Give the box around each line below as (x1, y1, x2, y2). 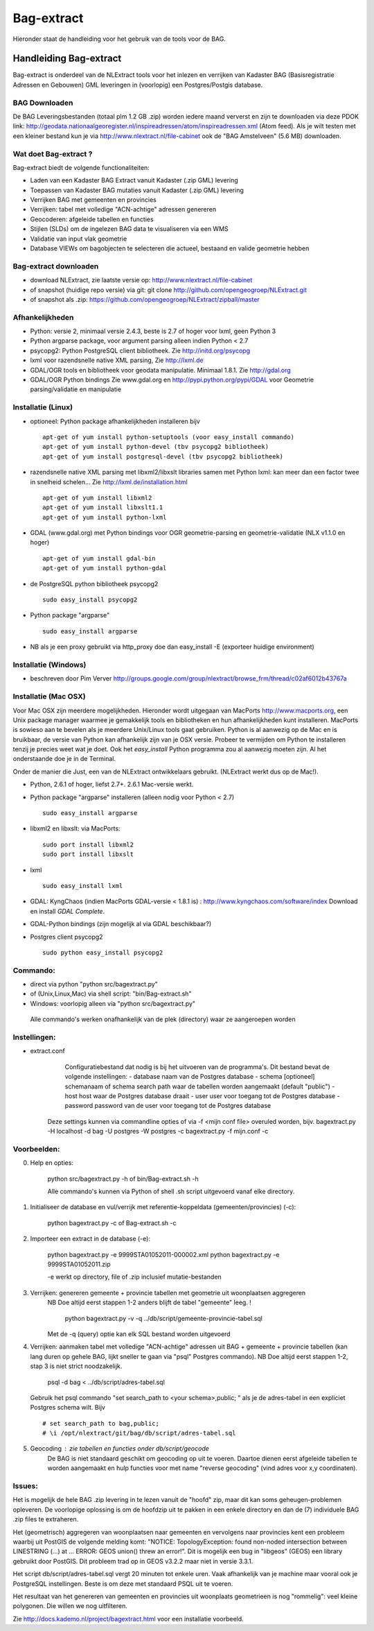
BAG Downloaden (12, 98, 73, 108)
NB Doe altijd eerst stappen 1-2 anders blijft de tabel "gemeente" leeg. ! (47, 1298, 252, 1307)
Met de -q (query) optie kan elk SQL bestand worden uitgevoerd (47, 1329, 231, 1338)
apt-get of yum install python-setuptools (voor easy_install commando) (42, 433, 294, 441)
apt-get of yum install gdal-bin (42, 554, 156, 562)
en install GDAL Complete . (30, 907, 105, 915)
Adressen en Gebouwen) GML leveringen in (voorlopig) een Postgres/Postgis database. (12, 80, 263, 89)
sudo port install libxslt (42, 851, 134, 858)
